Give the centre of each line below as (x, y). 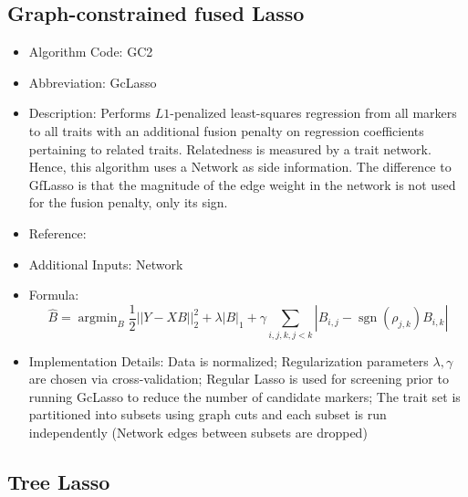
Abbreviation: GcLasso (93, 82)
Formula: (54, 295)
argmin (98, 318)
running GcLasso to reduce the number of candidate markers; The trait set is (244, 396)
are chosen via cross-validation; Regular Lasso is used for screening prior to (239, 379)
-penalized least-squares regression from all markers (313, 113)
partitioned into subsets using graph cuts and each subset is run (208, 414)
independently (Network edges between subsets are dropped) (198, 432)
